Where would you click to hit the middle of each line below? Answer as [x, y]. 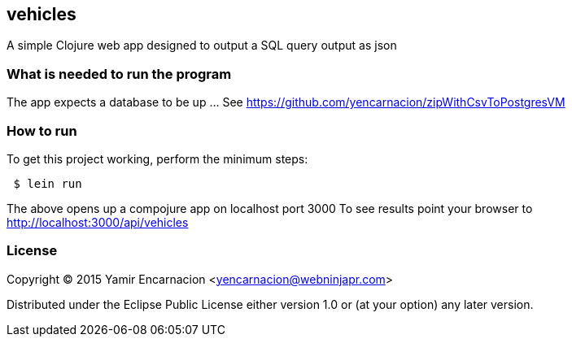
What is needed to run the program [119, 74]
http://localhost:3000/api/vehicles [98, 222]
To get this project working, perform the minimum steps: [157, 158]
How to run [42, 130]
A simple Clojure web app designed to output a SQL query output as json [202, 46]
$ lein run [48, 183]
